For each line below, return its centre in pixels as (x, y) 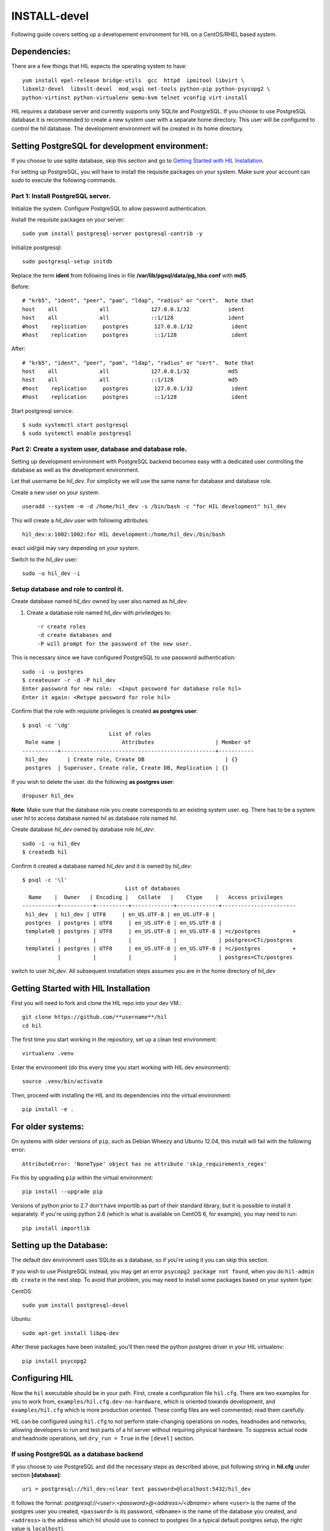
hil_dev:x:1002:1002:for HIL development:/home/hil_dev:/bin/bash (124, 534)
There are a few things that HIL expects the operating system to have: (99, 66)
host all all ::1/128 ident (133, 318)
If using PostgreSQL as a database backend (77, 1454)
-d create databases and (75, 635)
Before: (20, 286)
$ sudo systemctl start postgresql (75, 425)
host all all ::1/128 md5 (130, 380)
